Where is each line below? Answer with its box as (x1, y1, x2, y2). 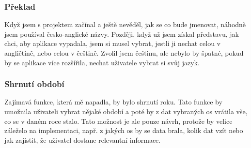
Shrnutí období (4, 78, 64, 90)
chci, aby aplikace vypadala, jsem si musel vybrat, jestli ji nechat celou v (4, 38, 220, 48)
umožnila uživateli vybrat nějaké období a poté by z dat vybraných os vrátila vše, (4, 106, 248, 116)
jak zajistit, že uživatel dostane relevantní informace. (4, 134, 161, 145)
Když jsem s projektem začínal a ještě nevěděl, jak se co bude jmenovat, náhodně (4, 19, 246, 30)
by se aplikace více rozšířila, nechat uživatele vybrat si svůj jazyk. (4, 57, 200, 67)
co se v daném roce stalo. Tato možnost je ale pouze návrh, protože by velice (4, 116, 233, 126)
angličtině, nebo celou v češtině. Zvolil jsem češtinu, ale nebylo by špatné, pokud (4, 48, 244, 58)
